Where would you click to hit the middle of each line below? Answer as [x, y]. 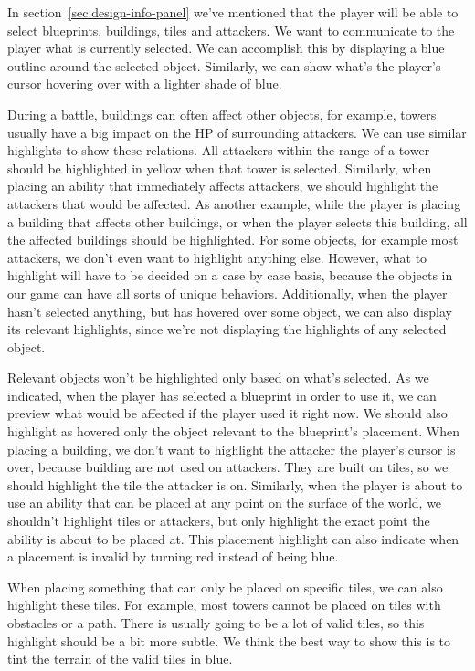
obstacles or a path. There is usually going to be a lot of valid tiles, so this [216, 623]
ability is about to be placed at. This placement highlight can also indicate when [233, 538]
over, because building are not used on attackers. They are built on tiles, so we [228, 467]
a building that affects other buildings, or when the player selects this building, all [237, 221]
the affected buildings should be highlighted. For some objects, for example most [233, 240]
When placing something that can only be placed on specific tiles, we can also [225, 587]
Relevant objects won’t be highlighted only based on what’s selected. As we [218, 377]
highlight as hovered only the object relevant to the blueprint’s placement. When [233, 431]
